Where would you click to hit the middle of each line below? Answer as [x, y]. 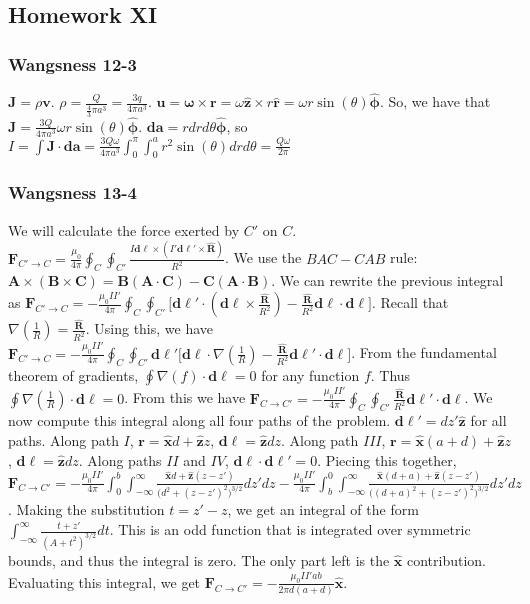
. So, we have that [435, 101]
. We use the [263, 257]
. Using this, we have [149, 328]
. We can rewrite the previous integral [387, 280]
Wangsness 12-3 [72, 63]
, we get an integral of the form [323, 509]
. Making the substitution [86, 509]
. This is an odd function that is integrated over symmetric [290, 529]
